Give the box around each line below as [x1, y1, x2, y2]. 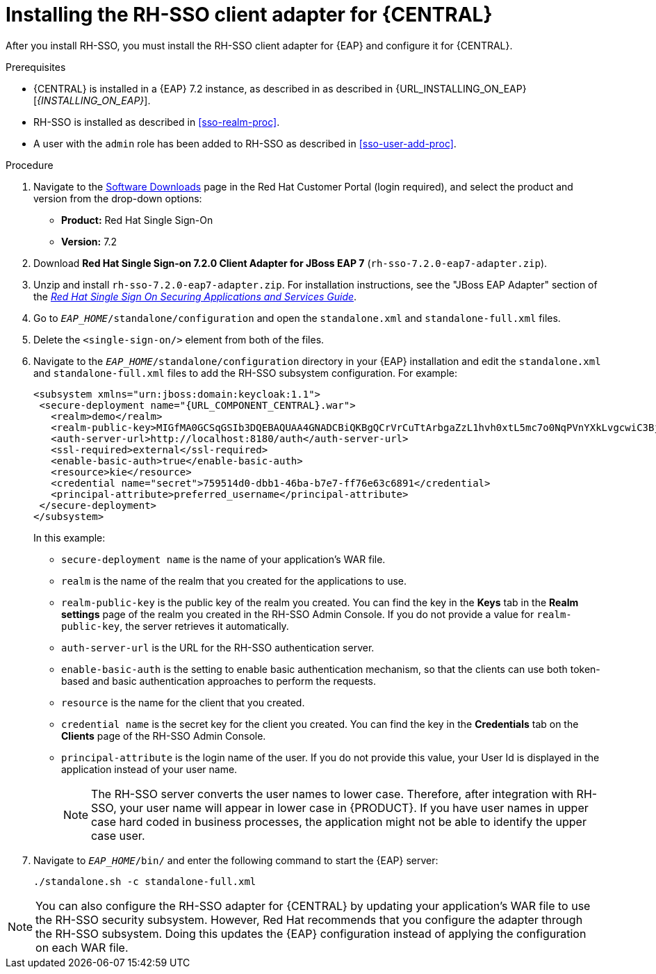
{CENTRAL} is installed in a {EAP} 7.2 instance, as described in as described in [33, 82, 393, 95]
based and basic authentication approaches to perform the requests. [61, 674, 377, 687]
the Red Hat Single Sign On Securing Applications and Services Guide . [33, 290, 357, 302]
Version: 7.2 [61, 235, 117, 247]
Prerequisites [6, 60, 66, 73]
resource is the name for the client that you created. [61, 696, 305, 708]
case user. [91, 828, 145, 843]
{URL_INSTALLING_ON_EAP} [395, 82, 527, 95]
